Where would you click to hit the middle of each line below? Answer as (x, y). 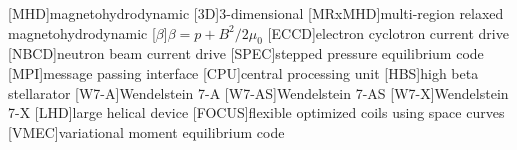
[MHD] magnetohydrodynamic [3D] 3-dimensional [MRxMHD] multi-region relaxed (256, 13)
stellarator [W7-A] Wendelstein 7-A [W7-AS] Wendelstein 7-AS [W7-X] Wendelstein (258, 92)
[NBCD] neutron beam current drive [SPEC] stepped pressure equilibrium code (246, 53)
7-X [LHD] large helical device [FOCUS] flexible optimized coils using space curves (256, 112)
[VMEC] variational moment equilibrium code (146, 131)
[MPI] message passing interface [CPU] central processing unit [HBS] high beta (243, 72)
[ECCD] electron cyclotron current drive (388, 32)
